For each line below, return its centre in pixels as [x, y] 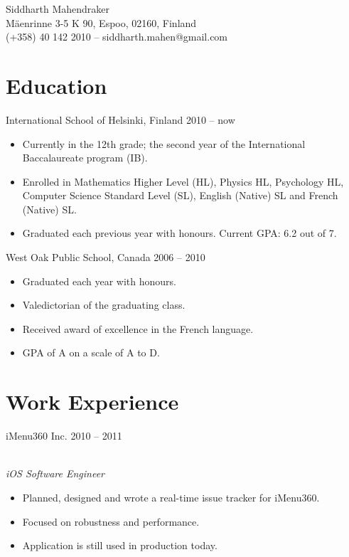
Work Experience [92, 402]
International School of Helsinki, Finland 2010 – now [120, 119]
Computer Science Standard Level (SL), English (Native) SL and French [180, 195]
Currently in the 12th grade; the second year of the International [164, 143]
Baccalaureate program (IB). [85, 158]
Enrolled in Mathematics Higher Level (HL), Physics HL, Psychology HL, [183, 181]
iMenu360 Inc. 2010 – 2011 [64, 436]
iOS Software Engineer [55, 473]
